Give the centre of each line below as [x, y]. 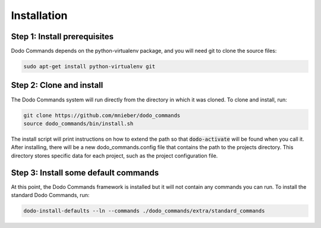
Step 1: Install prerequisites [62, 37]
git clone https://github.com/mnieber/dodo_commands [102, 115]
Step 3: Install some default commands [85, 172]
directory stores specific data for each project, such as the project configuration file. [114, 156]
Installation [39, 15]
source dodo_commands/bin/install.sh [78, 123]
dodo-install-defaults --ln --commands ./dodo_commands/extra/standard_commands [144, 210]
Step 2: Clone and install [57, 85]
